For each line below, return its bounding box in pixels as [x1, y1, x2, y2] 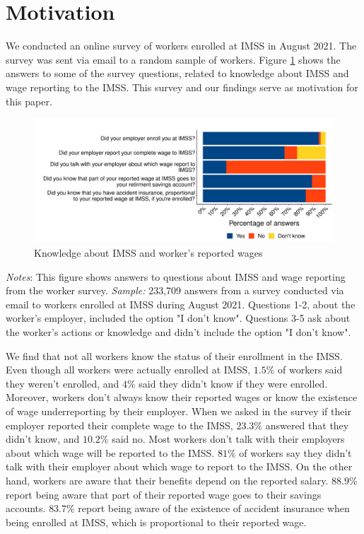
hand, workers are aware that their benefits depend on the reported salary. [6, 472, 329, 487]
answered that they [265, 417, 349, 432]
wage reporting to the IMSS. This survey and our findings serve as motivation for [6, 79, 358, 94]
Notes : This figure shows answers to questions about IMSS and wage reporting [6, 269, 346, 284]
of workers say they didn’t [239, 445, 352, 460]
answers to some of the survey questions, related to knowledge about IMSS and [6, 66, 349, 81]
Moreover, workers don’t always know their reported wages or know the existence [6, 390, 358, 405]
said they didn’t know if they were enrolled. [139, 376, 328, 390]
